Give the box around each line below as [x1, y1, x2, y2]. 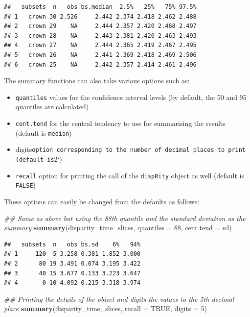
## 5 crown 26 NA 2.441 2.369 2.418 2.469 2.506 [4, 51, 197, 58]
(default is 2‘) [15, 153, 62, 164]
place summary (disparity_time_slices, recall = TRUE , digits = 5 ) [4, 303, 207, 314]
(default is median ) [15, 127, 72, 138]
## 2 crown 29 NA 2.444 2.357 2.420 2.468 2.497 [4, 23, 197, 30]
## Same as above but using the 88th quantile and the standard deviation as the [4, 213, 246, 223]
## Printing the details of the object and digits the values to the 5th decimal [4, 293, 234, 304]
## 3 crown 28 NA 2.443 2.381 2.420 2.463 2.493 [4, 32, 197, 39]
